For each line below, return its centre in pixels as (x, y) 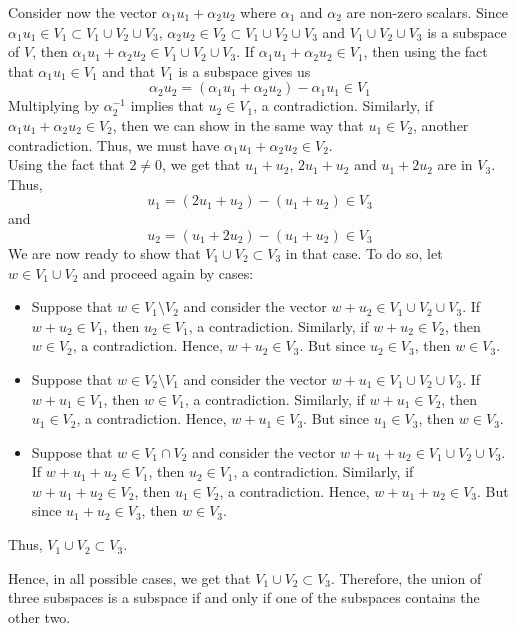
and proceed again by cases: (168, 272)
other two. (39, 616)
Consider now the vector (83, 12)
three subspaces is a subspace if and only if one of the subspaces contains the (244, 597)
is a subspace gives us (244, 70)
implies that (167, 105)
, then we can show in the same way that (238, 124)
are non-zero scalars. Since (427, 12)
